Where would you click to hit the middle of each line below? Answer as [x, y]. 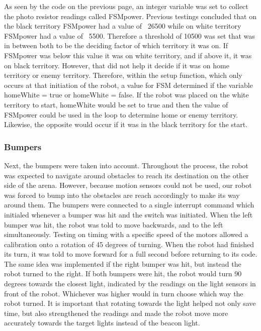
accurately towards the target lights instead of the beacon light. [102, 323]
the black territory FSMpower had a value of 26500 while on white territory [123, 26]
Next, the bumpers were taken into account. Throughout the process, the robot [126, 165]
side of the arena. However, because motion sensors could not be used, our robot [128, 185]
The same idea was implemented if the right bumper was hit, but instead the [123, 263]
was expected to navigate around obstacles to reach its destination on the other [126, 175]
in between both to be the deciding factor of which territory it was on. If [116, 45]
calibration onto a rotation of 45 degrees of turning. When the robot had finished [129, 244]
